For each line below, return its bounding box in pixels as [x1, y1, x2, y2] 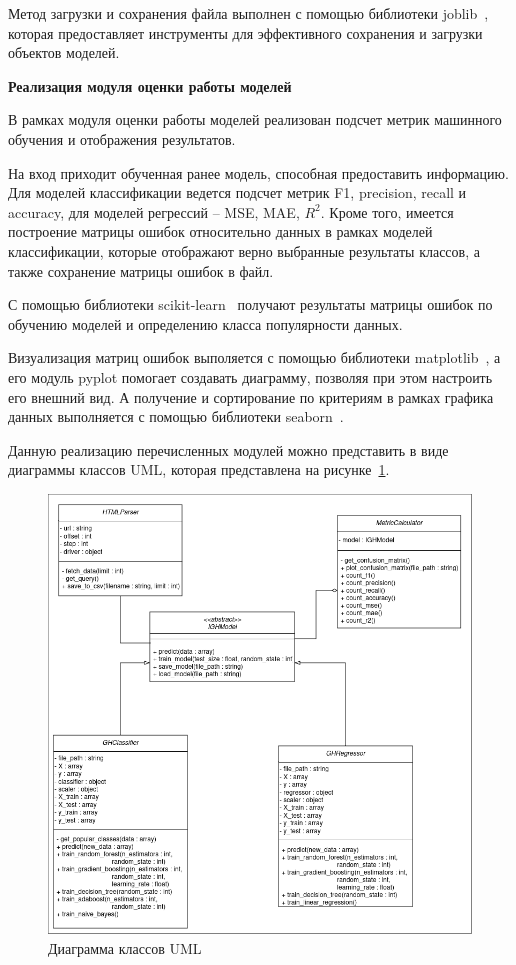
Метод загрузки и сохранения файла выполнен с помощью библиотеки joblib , [8, 3, 489, 23]
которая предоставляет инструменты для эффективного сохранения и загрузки [8, 22, 483, 43]
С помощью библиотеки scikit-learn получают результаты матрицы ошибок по [8, 294, 493, 315]
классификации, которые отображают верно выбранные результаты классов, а [8, 240, 480, 261]
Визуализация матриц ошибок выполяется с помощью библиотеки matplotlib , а [8, 347, 501, 368]
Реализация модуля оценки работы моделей [8, 75, 292, 96]
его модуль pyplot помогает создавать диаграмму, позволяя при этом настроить [8, 366, 493, 387]
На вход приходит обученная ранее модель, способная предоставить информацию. [8, 162, 509, 183]
